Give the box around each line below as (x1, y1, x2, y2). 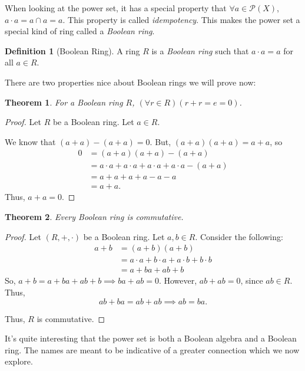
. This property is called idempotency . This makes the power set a (62, 13, 300, 25)
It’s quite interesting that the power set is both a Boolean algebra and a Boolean (5, 332, 297, 344)
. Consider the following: (195, 230, 283, 242)
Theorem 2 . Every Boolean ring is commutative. (5, 211, 184, 223)
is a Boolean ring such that (151, 44, 249, 57)
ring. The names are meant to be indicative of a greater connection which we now (5, 343, 300, 356)
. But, (150, 135, 171, 147)
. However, (158, 274, 197, 287)
